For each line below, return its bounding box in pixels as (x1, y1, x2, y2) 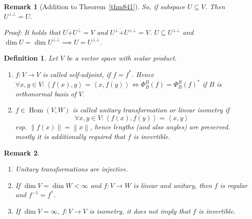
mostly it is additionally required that (15, 131, 125, 141)
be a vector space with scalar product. (67, 53, 177, 63)
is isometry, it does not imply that (89, 206, 191, 216)
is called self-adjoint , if (42, 69, 111, 79)
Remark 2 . (4, 147, 40, 157)
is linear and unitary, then (133, 180, 212, 190)
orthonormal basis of (15, 88, 77, 98)
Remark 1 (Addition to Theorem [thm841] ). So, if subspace (4, 1, 185, 11)
